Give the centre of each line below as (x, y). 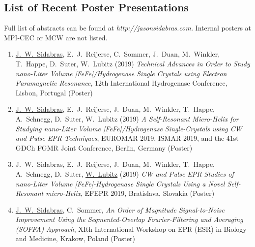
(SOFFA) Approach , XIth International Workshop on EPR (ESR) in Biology (131, 229)
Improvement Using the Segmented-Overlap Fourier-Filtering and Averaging (129, 219)
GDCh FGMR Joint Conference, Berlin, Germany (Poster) (104, 147)
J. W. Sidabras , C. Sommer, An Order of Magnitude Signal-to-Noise (120, 209)
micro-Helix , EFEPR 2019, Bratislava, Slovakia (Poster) (130, 193)
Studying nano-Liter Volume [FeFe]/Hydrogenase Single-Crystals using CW (129, 128)
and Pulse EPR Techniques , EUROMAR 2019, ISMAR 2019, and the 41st (127, 138)
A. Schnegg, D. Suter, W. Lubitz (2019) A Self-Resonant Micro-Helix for (127, 118)
